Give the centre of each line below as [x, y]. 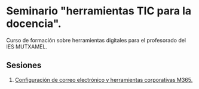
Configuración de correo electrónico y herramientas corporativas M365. [104, 79]
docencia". [34, 24]
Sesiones [24, 65]
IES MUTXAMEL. [27, 47]
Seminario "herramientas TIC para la [99, 11]
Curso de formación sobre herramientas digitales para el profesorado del [96, 40]
